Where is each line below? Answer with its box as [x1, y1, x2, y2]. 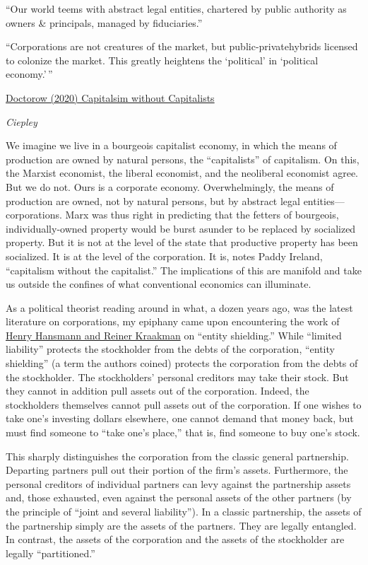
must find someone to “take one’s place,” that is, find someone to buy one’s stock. [6, 425, 360, 440]
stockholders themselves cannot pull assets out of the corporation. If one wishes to [6, 397, 362, 412]
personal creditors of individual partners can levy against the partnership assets [6, 476, 351, 491]
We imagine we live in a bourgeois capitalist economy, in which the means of [6, 138, 337, 153]
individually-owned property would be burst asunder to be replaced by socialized [6, 221, 356, 235]
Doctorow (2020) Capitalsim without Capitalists [6, 90, 215, 105]
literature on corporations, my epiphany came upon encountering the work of [6, 314, 340, 329]
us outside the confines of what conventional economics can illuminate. [6, 276, 311, 291]
